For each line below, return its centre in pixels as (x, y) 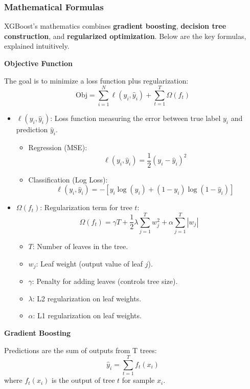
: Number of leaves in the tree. (80, 246)
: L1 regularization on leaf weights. (87, 315)
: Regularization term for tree (86, 207)
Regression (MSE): (58, 147)
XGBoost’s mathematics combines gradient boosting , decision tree (115, 26)
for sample (138, 380)
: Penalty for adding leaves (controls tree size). (105, 281)
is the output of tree (83, 380)
